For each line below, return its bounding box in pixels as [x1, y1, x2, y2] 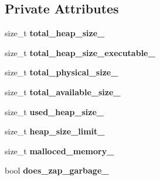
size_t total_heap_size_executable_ [5, 46, 155, 58]
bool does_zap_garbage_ [5, 164, 109, 176]
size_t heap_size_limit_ [5, 125, 105, 137]
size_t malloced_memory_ [5, 144, 114, 157]
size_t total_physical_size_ [5, 66, 118, 78]
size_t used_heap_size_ [5, 105, 104, 117]
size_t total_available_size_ [5, 85, 121, 98]
